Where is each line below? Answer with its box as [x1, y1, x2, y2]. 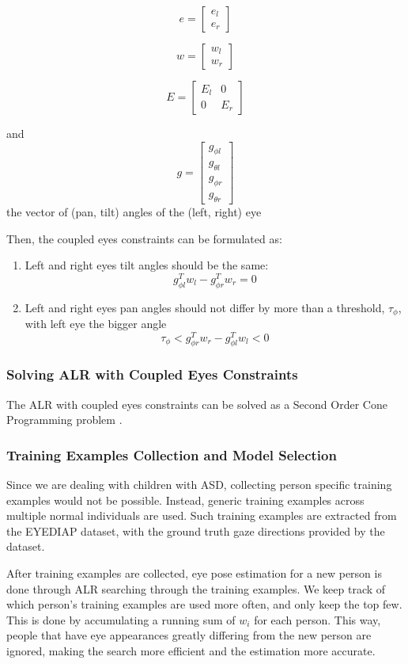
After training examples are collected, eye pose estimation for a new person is [6, 565, 382, 582]
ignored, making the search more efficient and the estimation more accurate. [6, 643, 376, 659]
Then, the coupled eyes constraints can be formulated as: [6, 230, 282, 246]
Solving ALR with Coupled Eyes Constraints [6, 364, 298, 384]
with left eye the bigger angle [25, 315, 167, 332]
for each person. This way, [254, 611, 381, 628]
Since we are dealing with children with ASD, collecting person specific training [6, 476, 392, 493]
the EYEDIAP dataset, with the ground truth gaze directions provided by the [6, 522, 385, 539]
